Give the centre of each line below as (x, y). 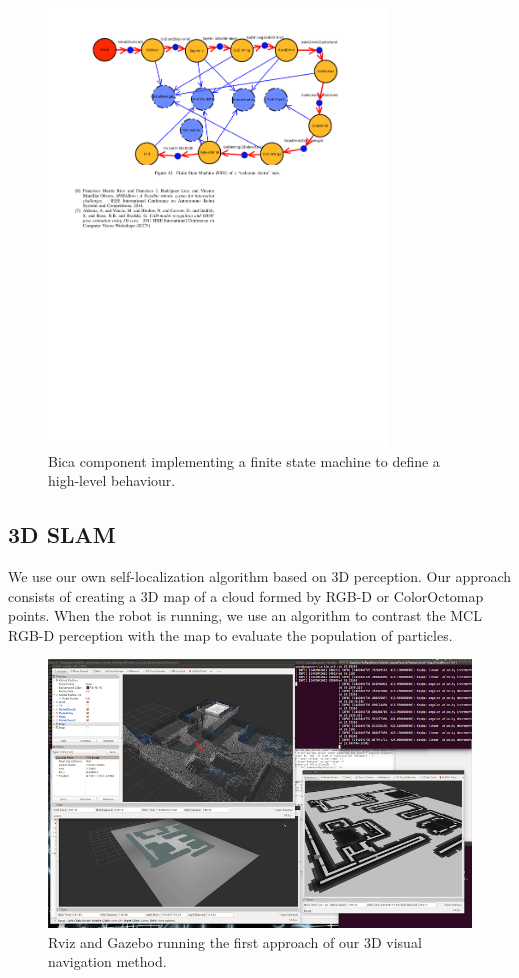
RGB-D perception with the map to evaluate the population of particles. (230, 634)
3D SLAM (62, 534)
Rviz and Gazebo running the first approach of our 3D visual (235, 941)
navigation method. (107, 961)
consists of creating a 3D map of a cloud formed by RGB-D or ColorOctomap (246, 595)
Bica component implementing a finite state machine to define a (244, 460)
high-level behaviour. (112, 480)
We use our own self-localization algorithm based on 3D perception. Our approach (260, 576)
